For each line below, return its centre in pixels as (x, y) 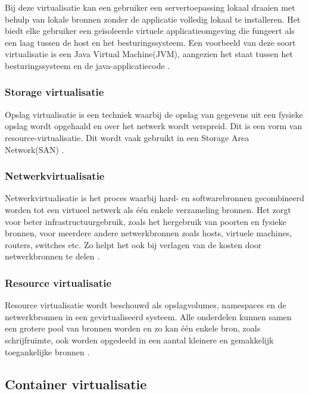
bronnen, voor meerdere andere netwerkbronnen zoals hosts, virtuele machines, (149, 233)
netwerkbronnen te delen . (52, 256)
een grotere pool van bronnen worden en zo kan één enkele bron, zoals (133, 328)
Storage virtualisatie (54, 92)
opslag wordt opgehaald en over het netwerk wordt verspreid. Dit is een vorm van (154, 126)
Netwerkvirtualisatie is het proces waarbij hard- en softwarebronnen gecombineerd (155, 198)
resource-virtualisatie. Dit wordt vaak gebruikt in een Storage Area (127, 137)
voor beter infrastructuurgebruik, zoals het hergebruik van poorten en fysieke (146, 221)
